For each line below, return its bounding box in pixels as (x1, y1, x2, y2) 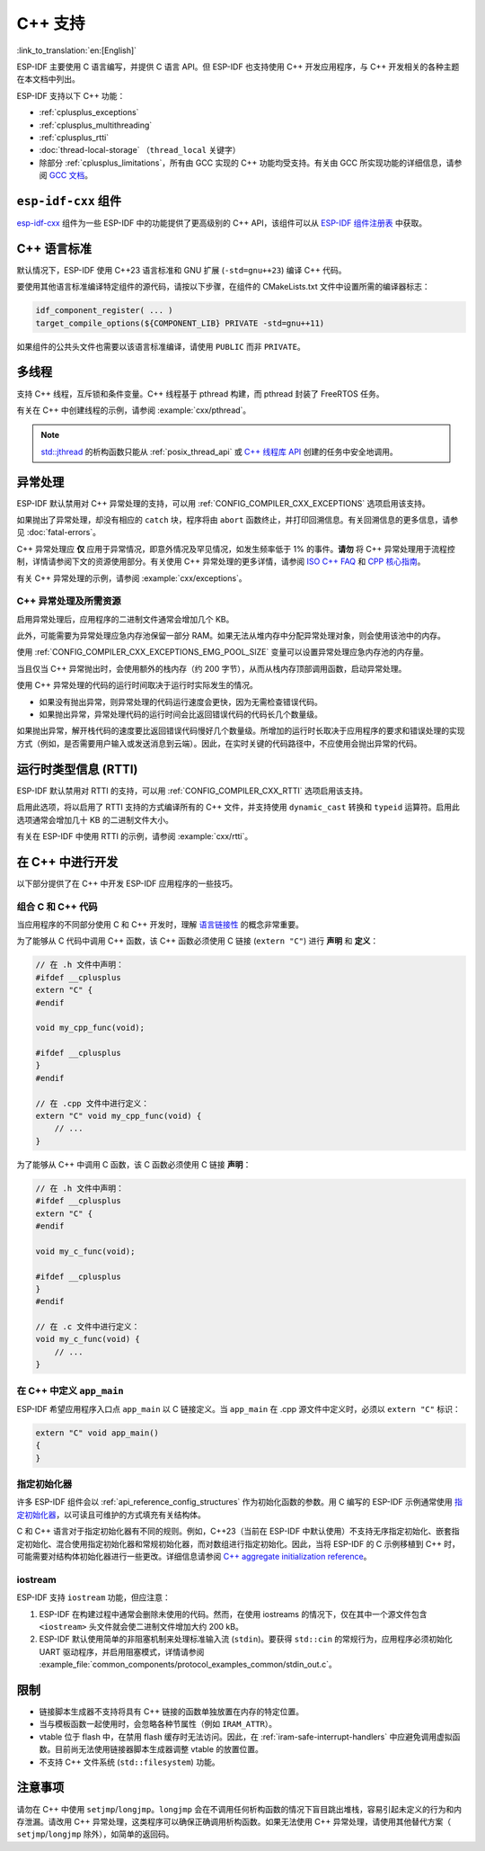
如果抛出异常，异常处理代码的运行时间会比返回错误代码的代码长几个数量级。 (39, 709, 322, 720)
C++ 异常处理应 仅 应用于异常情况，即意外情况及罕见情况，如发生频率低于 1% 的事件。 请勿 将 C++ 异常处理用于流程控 (16, 543, 455, 554)
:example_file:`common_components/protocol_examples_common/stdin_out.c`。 (39, 1659, 337, 1670)
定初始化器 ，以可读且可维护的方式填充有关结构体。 (16, 1509, 206, 1520)
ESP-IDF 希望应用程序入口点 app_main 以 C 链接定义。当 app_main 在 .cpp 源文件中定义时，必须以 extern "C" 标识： (16, 1403, 462, 1414)
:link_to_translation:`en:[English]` (16, 45, 137, 56)
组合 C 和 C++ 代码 (16, 900, 98, 913)
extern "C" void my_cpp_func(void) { (35, 1111, 202, 1122)
